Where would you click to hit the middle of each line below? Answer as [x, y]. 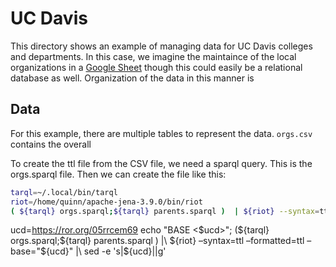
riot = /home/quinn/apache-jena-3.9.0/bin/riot [106, 202]
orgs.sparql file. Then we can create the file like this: [118, 174]
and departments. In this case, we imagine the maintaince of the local [153, 56]
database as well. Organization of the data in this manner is [132, 78]
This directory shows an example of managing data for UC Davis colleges [161, 46]
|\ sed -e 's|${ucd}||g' [121, 251]
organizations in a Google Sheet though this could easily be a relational [156, 67]
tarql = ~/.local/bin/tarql [64, 192]
